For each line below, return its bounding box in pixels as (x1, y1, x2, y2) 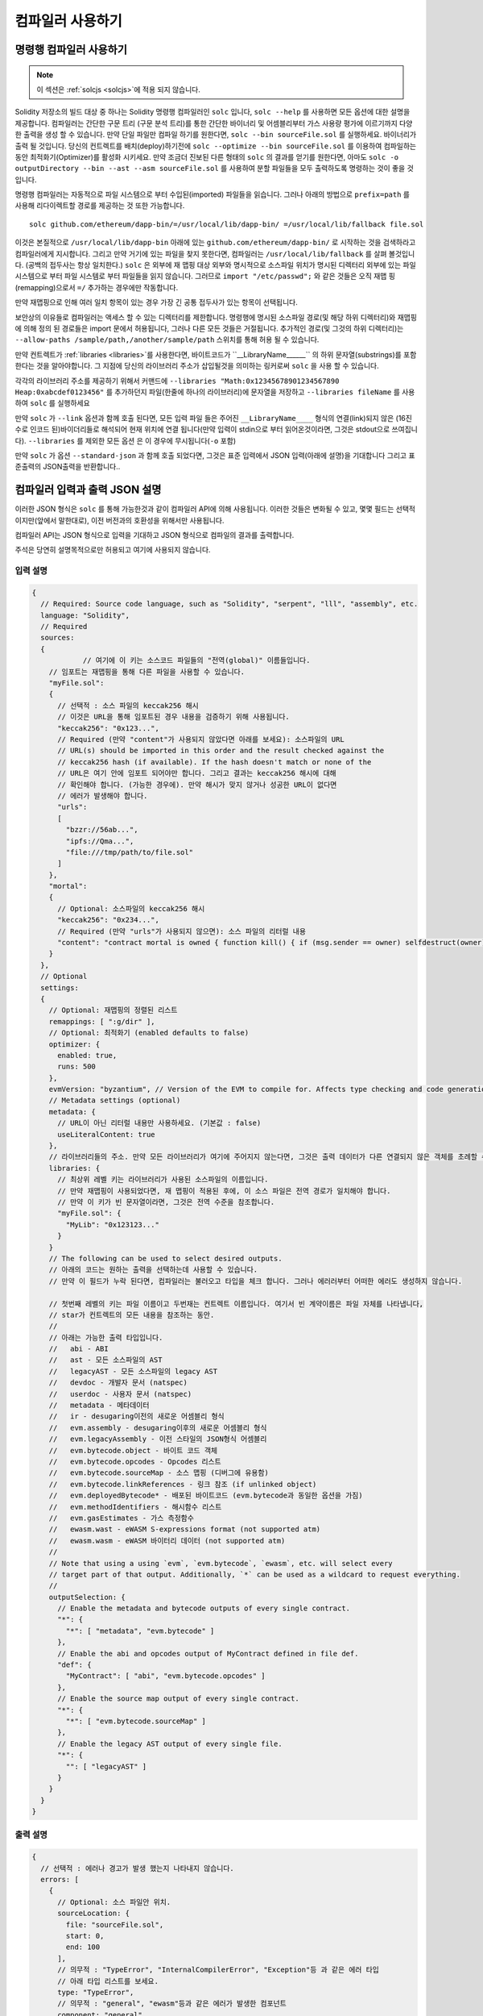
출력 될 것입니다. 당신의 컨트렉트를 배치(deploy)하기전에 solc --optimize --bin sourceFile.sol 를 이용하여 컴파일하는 (14, 141, 417, 151)
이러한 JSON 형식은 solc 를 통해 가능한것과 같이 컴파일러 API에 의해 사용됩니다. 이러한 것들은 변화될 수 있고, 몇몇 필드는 (14, 504, 394, 514)
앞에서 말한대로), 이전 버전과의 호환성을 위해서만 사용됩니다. (36, 515, 225, 525)
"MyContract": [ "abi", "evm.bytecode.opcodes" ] (65, 1672, 266, 1681)
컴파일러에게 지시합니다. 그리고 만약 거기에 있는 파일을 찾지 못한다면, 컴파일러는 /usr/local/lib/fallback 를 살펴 (14, 248, 387, 258)
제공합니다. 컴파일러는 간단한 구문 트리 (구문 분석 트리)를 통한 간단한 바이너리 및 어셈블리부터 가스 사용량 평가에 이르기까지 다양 (14, 118, 413, 128)
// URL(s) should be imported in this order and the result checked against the (57, 746, 385, 756)
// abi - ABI (48, 1344, 109, 1354)
